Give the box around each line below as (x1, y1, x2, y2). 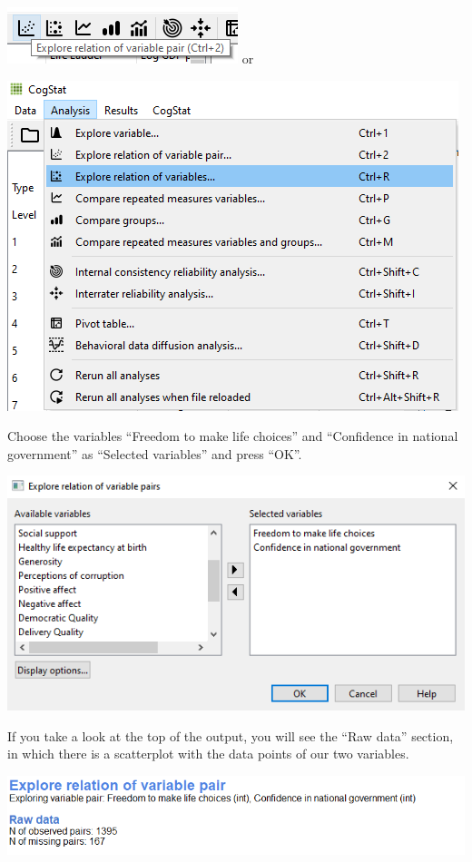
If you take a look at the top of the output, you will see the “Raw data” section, (7, 726, 454, 745)
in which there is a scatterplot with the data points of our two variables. (7, 744, 409, 763)
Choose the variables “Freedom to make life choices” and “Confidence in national (7, 426, 458, 446)
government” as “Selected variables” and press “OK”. (7, 444, 302, 463)
